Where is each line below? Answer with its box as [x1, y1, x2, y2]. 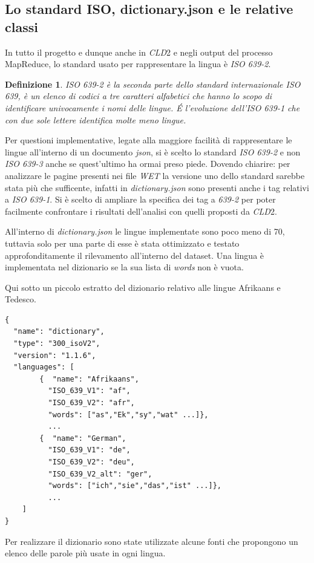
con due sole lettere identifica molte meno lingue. [5, 113, 186, 126]
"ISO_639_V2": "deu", [48, 458, 135, 466]
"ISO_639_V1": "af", [48, 386, 131, 395]
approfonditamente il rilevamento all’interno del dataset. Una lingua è [5, 249, 264, 261]
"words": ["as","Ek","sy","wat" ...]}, [48, 410, 209, 419]
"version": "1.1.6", [13, 351, 96, 360]
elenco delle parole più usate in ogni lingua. [5, 547, 166, 559]
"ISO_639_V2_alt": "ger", [48, 469, 152, 478]
